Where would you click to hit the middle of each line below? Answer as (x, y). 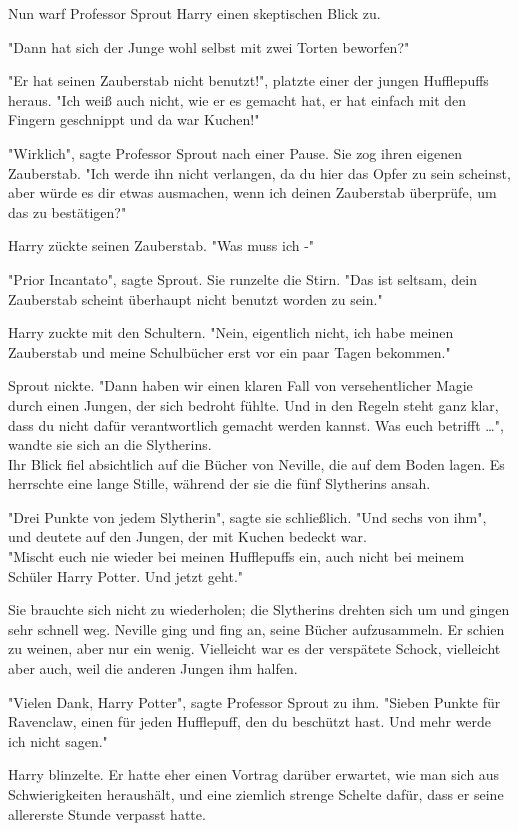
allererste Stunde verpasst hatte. (107, 813)
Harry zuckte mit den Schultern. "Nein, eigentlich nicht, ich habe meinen (231, 332)
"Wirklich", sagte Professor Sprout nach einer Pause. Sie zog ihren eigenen (235, 152)
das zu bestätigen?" (67, 211)
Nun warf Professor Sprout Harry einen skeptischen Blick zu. (194, 13)
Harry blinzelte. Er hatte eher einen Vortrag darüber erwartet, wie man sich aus (254, 774)
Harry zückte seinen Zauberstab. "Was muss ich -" (161, 245)
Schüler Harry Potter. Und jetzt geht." (126, 575)
